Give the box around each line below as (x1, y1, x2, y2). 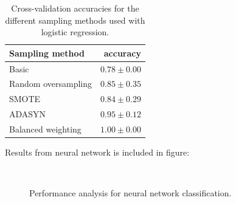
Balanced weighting (9, 123, 82, 135)
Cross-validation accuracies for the (11, 2, 139, 14)
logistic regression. (41, 26, 109, 38)
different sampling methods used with (5, 13, 145, 26)
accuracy (103, 46, 141, 59)
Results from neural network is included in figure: (5, 146, 190, 159)
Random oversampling (9, 77, 92, 90)
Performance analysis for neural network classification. (29, 187, 232, 199)
